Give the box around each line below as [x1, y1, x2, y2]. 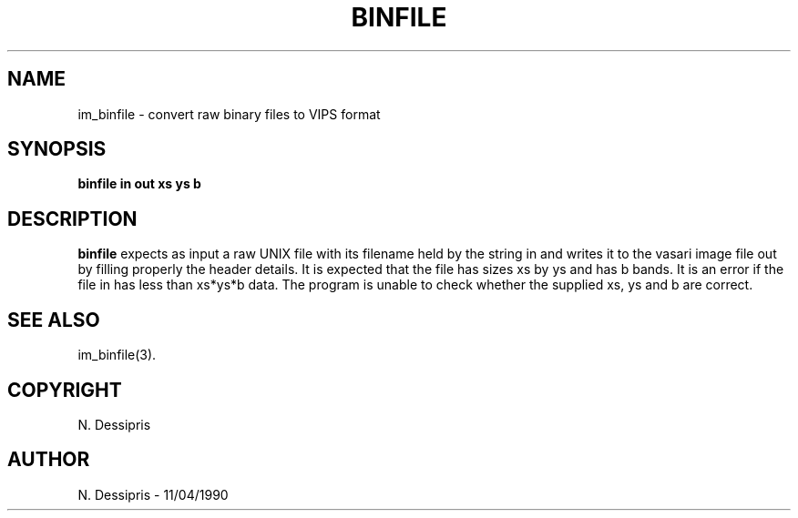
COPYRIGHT [7, 378, 122, 401]
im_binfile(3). [77, 347, 157, 363]
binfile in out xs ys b [77, 176, 201, 192]
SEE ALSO [7, 308, 100, 331]
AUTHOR [7, 448, 90, 472]
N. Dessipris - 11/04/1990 [77, 486, 229, 503]
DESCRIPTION [7, 207, 138, 230]
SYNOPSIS [7, 137, 107, 161]
